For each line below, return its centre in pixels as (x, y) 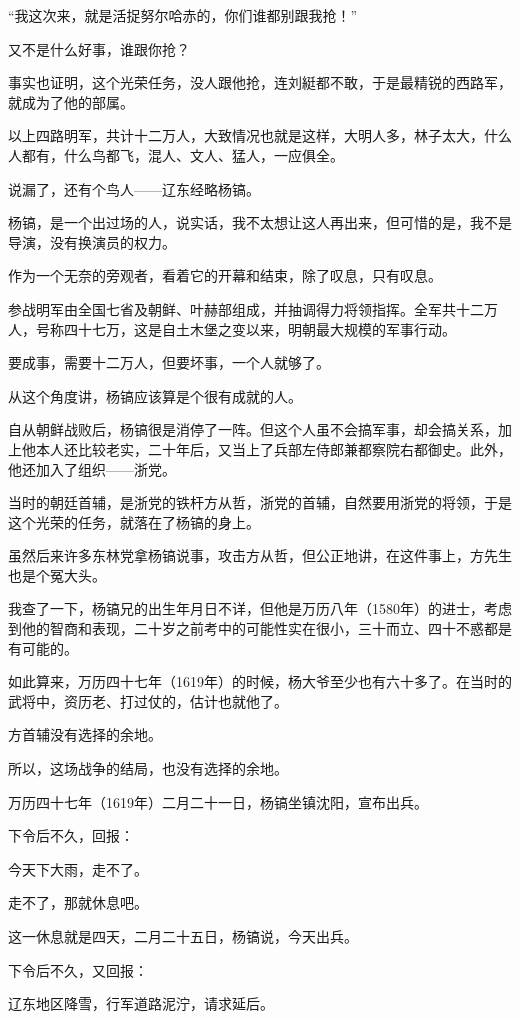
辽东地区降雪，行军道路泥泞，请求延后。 (141, 1003)
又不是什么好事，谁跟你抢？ (99, 48)
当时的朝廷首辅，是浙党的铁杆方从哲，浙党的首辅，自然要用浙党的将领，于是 (260, 502)
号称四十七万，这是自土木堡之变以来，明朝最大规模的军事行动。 (245, 328)
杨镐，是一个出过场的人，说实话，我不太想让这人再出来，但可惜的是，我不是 (260, 222)
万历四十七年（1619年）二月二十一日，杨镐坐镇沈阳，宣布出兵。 (218, 801)
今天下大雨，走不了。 (78, 868)
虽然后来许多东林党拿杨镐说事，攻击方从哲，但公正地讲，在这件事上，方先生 (260, 555)
